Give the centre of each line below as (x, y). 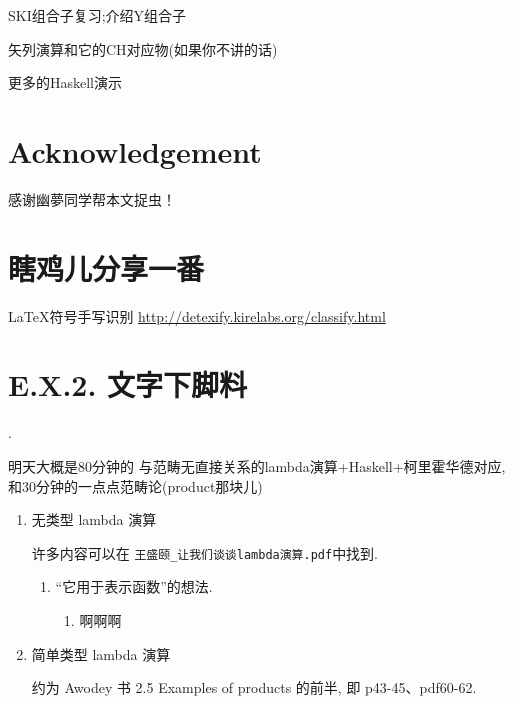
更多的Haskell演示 (65, 82)
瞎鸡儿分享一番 (106, 267)
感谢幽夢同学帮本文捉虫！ (92, 198)
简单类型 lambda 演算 (101, 653)
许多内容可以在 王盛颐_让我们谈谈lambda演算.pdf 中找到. (205, 552)
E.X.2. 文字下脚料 (128, 384)
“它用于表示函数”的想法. (134, 586)
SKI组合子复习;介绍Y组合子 (97, 15)
